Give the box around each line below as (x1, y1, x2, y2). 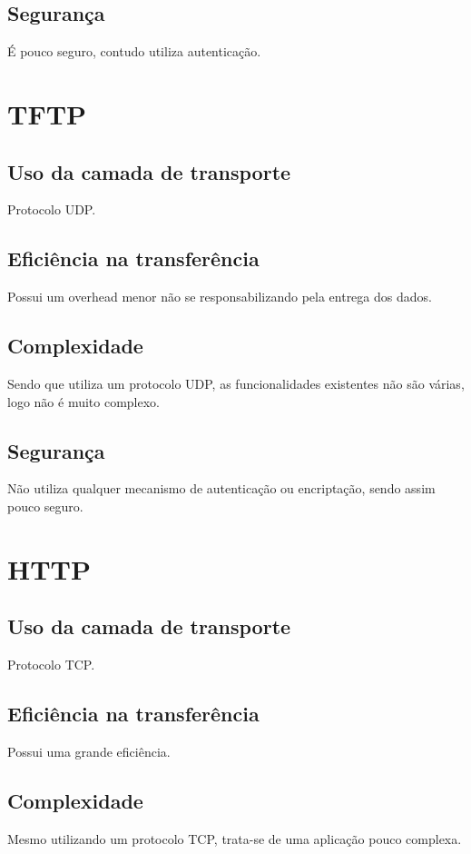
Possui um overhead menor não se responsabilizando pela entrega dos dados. (7, 287, 432, 306)
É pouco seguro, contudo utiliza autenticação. (7, 42, 261, 61)
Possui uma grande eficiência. (7, 741, 171, 760)
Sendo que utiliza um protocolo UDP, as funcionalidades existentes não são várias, (7, 373, 465, 392)
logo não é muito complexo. (7, 392, 160, 411)
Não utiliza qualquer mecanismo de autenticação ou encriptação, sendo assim (7, 479, 436, 498)
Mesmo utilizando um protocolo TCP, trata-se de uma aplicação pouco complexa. (7, 829, 462, 848)
